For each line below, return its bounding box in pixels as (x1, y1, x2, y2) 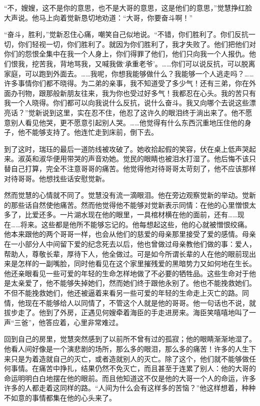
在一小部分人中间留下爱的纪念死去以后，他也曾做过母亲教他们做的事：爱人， (4, 239, 256, 249)
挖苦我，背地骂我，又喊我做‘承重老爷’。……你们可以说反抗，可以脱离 (31, 58, 255, 68)
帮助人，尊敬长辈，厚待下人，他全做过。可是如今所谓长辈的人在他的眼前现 (4, 248, 249, 259)
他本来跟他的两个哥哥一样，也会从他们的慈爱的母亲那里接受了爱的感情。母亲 (4, 229, 256, 239)
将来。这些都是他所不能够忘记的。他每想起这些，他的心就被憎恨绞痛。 (20, 219, 251, 229)
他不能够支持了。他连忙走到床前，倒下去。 (17, 127, 158, 137)
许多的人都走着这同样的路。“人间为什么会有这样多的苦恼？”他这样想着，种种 (4, 383, 256, 393)
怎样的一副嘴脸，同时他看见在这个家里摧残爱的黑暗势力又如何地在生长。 (17, 258, 256, 269)
